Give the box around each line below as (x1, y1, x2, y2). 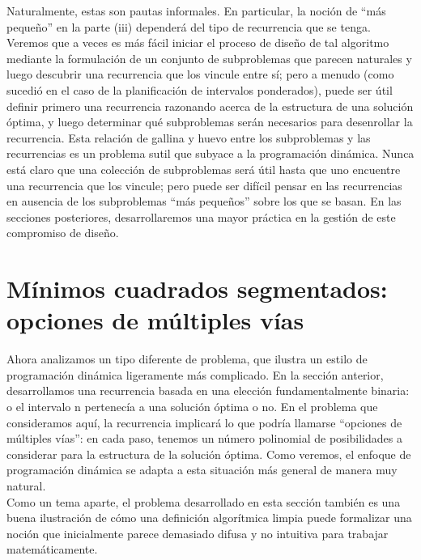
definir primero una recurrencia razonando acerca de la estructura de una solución (6, 97, 414, 114)
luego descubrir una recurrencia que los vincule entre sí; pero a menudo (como (6, 66, 394, 83)
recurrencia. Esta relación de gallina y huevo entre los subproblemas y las (6, 129, 371, 146)
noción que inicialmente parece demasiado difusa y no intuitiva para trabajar (6, 524, 389, 541)
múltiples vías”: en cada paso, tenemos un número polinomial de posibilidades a (6, 430, 402, 447)
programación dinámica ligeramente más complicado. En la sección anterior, (6, 366, 384, 383)
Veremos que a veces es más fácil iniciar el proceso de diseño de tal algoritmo (6, 34, 389, 51)
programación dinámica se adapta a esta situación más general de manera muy (6, 461, 398, 478)
